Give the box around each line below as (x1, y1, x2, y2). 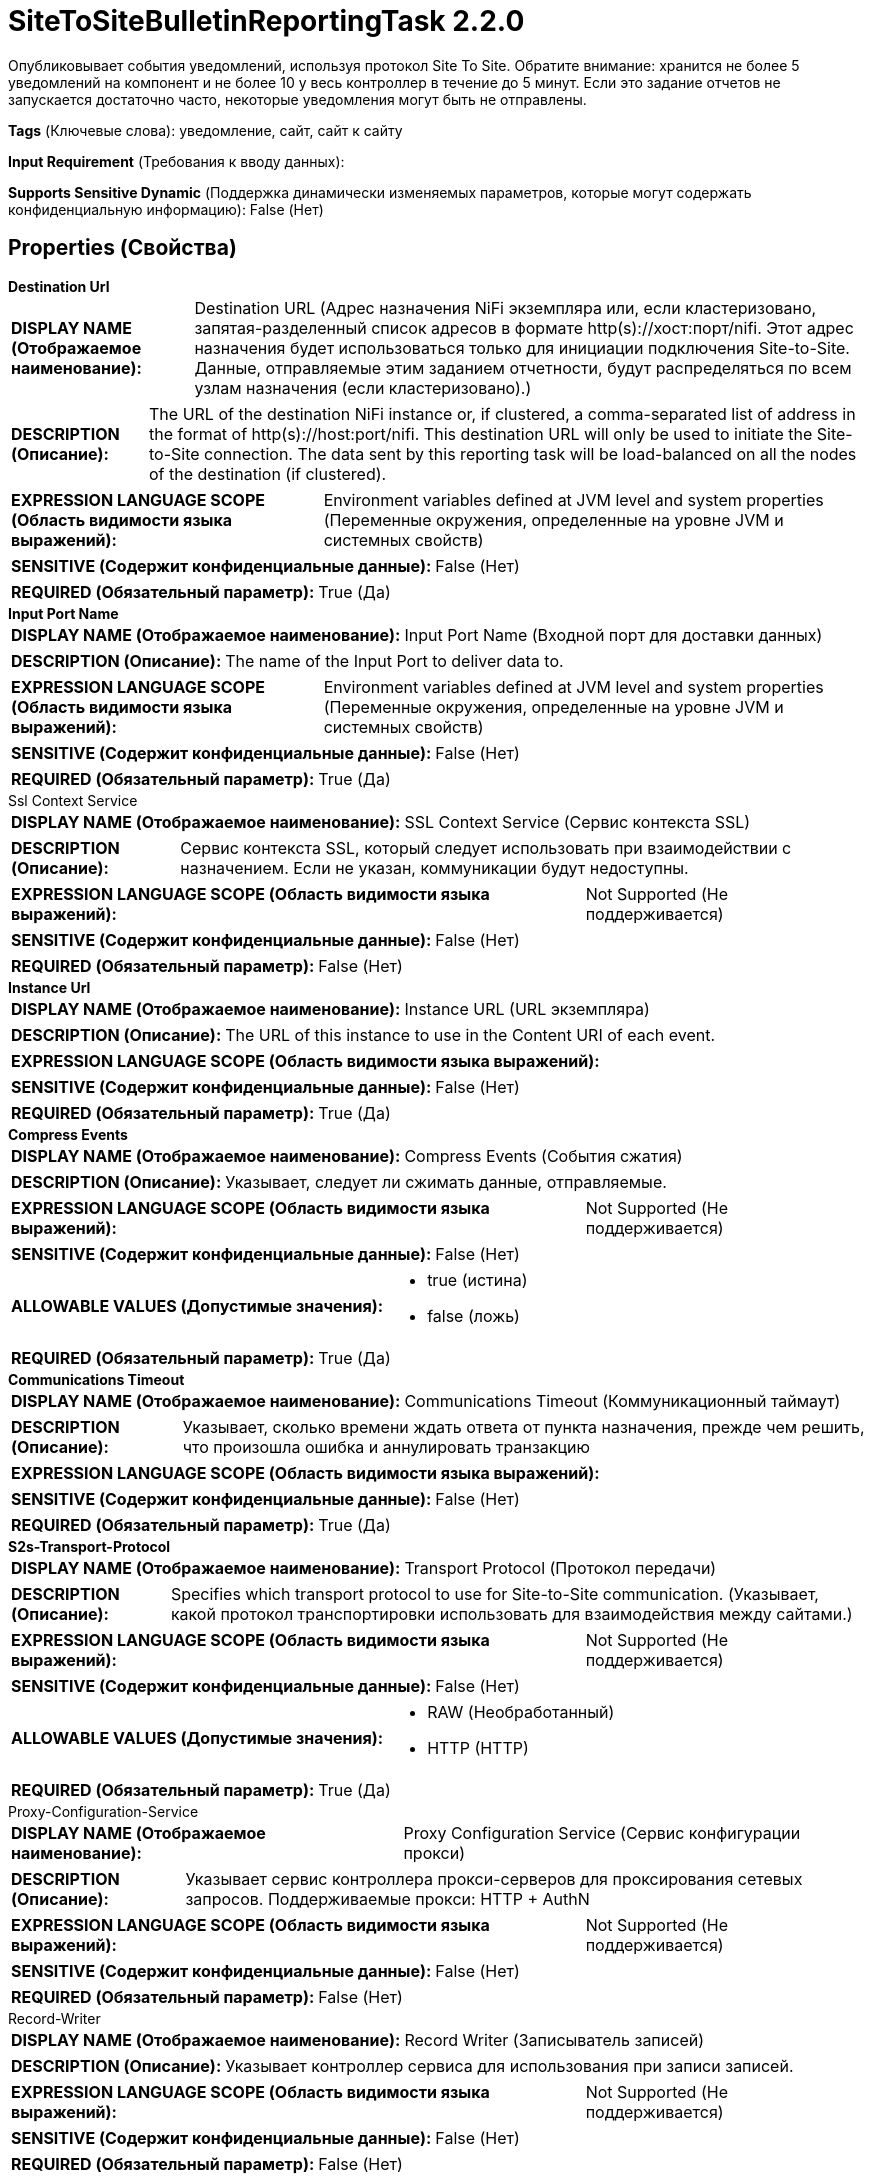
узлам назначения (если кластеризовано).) (194, 377, 532, 398)
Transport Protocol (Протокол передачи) (404, 1557, 717, 1578)
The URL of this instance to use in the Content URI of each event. (225, 1024, 716, 1045)
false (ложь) (427, 1305, 520, 1326)
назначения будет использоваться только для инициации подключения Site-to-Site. (194, 337, 850, 358)
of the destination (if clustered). (149, 463, 387, 484)
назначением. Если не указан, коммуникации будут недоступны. (180, 857, 689, 878)
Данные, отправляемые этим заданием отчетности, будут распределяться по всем (194, 357, 852, 378)
